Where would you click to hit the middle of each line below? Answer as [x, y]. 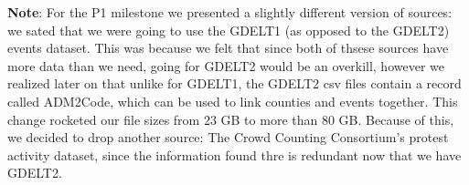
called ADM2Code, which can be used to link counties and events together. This [233, 101]
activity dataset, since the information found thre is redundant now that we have [234, 154]
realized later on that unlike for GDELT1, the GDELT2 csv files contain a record [234, 83]
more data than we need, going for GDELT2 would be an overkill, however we [226, 65]
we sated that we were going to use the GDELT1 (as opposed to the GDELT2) [229, 30]
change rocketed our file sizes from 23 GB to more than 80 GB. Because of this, [231, 119]
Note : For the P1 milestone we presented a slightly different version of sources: [230, 12]
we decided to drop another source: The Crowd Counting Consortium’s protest [228, 137]
